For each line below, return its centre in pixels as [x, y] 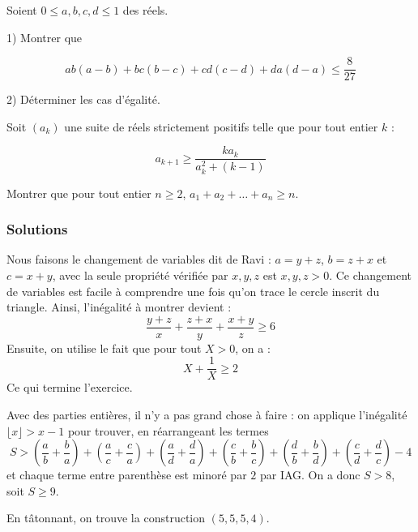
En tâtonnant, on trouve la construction [106, 518]
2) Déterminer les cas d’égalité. [83, 99]
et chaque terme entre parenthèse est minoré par [127, 475]
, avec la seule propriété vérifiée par [140, 275]
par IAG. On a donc [310, 475]
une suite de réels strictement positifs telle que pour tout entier [221, 126]
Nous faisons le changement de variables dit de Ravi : [139, 259]
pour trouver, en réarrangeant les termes [168, 430]
